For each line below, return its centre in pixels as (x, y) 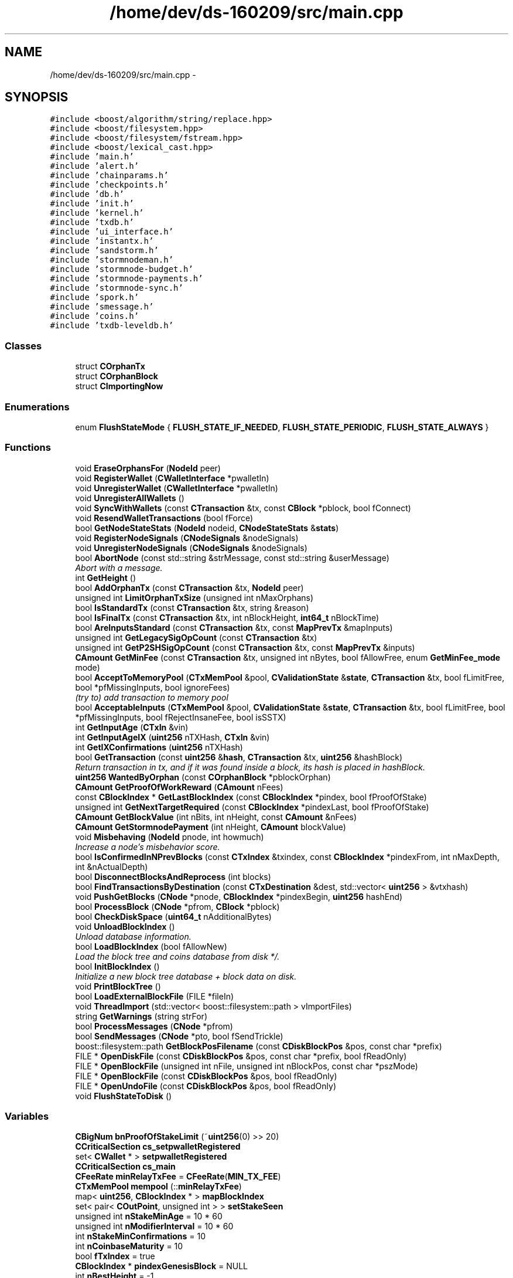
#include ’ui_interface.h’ (112, 232)
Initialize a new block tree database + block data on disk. (186, 976)
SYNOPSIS (37, 97)
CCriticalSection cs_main (125, 1167)
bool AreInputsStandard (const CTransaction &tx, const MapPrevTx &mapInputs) (234, 627)
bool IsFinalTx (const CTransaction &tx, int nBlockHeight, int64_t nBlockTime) (227, 617)
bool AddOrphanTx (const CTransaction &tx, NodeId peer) (189, 587)
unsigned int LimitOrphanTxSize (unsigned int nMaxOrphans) (194, 597)
